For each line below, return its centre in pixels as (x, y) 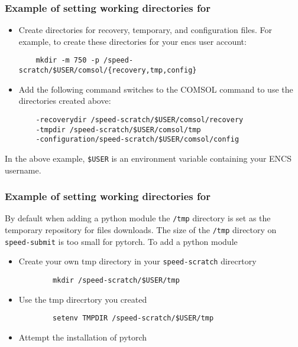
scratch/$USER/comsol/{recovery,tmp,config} (108, 71)
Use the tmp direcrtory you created (83, 299)
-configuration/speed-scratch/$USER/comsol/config (137, 140)
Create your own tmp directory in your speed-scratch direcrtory (137, 261)
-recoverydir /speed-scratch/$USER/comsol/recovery (140, 120)
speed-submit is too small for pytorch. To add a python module (121, 241)
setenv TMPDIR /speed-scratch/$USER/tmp (133, 318)
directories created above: (65, 101)
